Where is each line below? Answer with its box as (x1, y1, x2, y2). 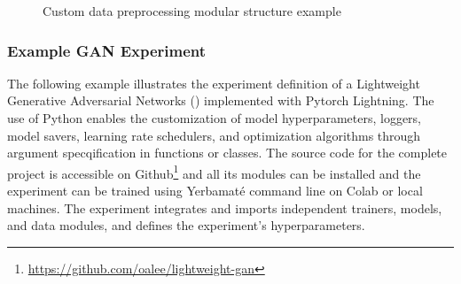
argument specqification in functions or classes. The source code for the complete (7, 143, 448, 162)
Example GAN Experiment (7, 39, 207, 61)
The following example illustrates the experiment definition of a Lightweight (7, 73, 420, 92)
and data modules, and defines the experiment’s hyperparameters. (7, 216, 365, 234)
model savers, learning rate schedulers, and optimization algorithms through (7, 126, 421, 144)
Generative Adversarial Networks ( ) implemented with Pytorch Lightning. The (7, 91, 434, 110)
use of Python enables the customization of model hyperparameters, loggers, (7, 109, 422, 127)
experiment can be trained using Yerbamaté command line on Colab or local (7, 181, 423, 200)
